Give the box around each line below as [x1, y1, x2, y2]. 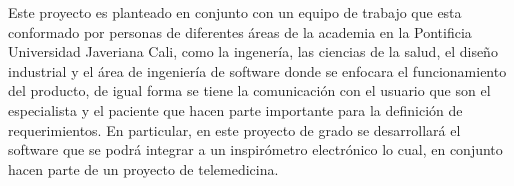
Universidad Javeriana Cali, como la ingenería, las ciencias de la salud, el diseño [8, 41, 498, 62]
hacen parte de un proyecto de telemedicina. [8, 158, 279, 179]
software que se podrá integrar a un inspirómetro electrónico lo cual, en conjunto [8, 139, 503, 160]
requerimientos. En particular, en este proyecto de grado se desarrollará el [8, 119, 461, 140]
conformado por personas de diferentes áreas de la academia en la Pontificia [8, 21, 472, 42]
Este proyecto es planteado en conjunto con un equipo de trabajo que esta [8, 2, 462, 22]
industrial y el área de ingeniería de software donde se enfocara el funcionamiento [8, 60, 507, 81]
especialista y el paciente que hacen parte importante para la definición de [8, 99, 463, 120]
